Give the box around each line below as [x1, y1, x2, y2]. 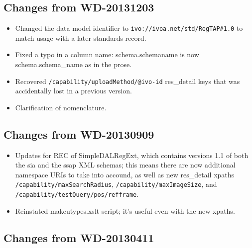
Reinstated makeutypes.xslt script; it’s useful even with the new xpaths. [15, 205, 235, 216]
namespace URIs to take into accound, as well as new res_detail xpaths [15, 169, 235, 179]
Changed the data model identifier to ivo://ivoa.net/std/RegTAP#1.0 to [15, 23, 243, 33]
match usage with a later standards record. [15, 32, 146, 43]
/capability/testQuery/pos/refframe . [15, 189, 139, 199]
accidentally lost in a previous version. [15, 85, 132, 96]
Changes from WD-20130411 [3, 230, 154, 245]
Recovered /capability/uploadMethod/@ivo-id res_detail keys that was [15, 76, 240, 86]
